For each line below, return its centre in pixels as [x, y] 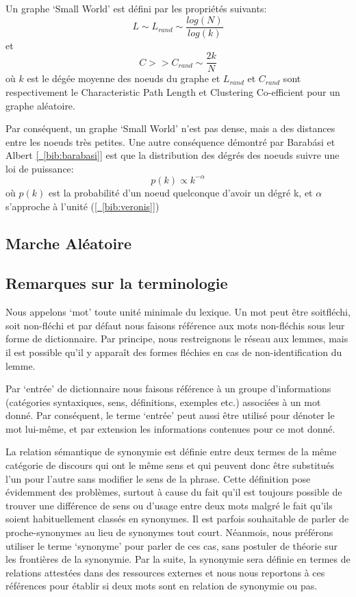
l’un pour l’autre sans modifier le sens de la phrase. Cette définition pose [158, 478]
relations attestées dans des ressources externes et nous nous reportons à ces [165, 572]
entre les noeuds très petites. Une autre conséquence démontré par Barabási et [170, 141]
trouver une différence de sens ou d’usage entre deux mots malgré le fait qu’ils [169, 505]
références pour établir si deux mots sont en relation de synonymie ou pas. [162, 586]
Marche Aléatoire [69, 243]
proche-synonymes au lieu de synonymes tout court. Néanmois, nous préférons [169, 532]
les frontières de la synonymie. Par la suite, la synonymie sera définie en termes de [178, 559]
